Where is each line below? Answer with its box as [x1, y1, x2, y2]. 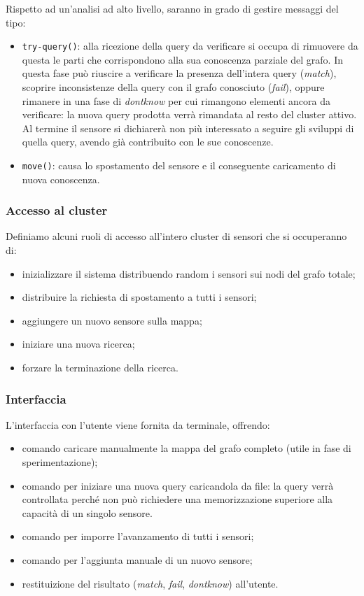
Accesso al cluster [6, 201, 108, 219]
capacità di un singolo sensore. [22, 505, 153, 520]
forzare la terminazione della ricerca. [22, 360, 178, 375]
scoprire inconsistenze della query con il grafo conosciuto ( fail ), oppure [22, 80, 325, 94]
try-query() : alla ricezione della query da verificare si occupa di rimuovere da [22, 38, 358, 53]
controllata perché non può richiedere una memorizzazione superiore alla [22, 492, 333, 506]
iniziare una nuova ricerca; [22, 336, 135, 351]
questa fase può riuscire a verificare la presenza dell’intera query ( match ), [22, 66, 337, 80]
